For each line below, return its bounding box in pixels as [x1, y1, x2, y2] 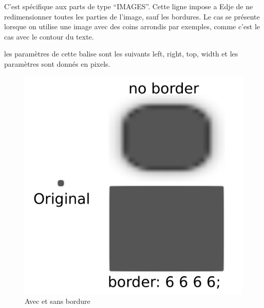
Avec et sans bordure [25, 296, 90, 306]
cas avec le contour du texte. [4, 31, 94, 42]
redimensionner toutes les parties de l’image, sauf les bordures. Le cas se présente [4, 11, 260, 22]
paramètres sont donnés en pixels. [4, 58, 110, 69]
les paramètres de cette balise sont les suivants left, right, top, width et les [4, 48, 238, 59]
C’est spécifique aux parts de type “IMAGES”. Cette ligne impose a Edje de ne [4, 1, 253, 11]
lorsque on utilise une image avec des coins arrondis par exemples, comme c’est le [4, 21, 260, 32]
